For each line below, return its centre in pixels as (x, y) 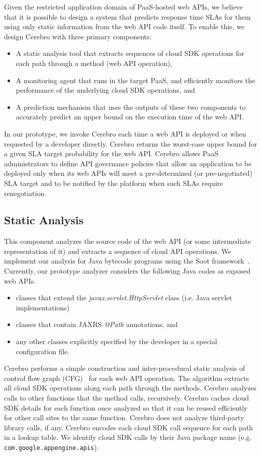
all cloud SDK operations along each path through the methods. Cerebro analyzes (130, 388)
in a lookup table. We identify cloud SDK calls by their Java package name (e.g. (128, 437)
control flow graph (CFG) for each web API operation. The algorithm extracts (127, 378)
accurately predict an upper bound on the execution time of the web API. (130, 117)
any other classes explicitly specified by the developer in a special (116, 341)
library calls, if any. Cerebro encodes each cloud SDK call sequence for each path (128, 427)
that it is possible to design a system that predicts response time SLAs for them (127, 16)
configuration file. (43, 351)
